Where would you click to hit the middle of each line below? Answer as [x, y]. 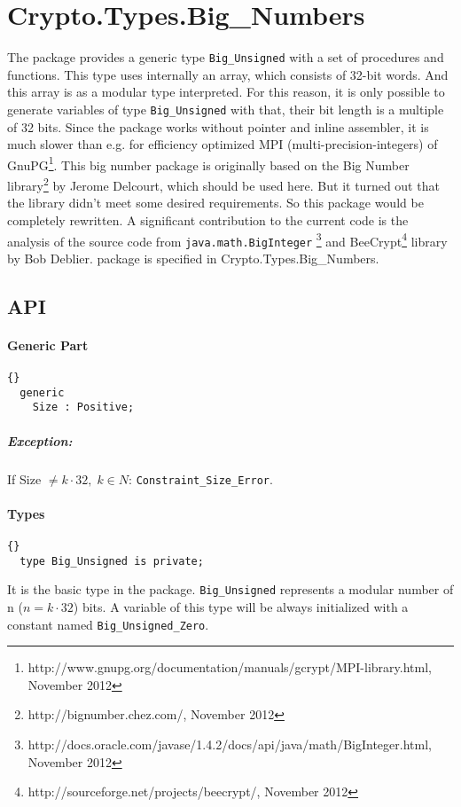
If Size [24, 478]
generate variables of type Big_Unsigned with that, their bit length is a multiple [226, 109]
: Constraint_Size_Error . [201, 478]
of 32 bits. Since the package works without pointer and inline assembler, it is [218, 126]
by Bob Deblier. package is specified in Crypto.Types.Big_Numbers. [193, 258]
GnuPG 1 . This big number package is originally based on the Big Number [208, 163]
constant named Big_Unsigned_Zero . [108, 624]
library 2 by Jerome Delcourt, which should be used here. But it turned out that [223, 184]
